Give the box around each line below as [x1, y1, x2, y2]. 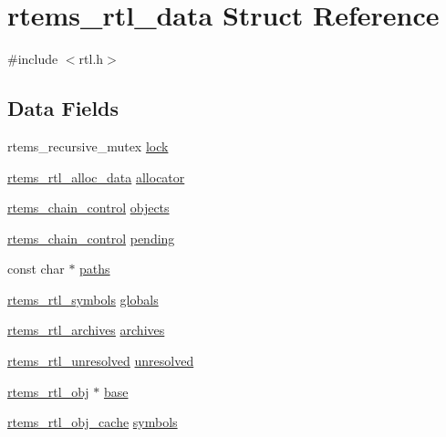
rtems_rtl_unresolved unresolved [7, 351, 194, 370]
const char [7, 259, 65, 278]
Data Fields [7, 94, 119, 122]
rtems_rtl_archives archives [7, 320, 165, 339]
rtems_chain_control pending [7, 228, 175, 247]
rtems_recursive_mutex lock [7, 136, 169, 155]
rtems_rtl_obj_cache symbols [7, 412, 178, 432]
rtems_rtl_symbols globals [7, 289, 159, 308]
